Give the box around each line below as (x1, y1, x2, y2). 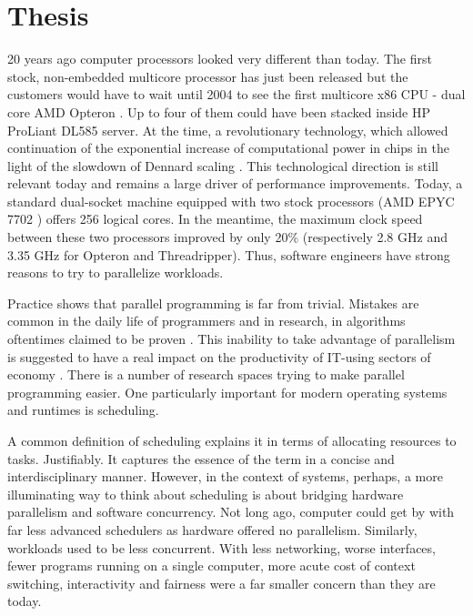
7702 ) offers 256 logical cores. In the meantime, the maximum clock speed (7, 209, 423, 228)
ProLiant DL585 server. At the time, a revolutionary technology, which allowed (7, 120, 448, 139)
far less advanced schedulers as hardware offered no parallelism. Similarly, (7, 520, 418, 539)
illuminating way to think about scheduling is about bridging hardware (7, 484, 404, 503)
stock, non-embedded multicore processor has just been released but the (7, 66, 408, 86)
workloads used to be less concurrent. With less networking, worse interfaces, (7, 538, 436, 557)
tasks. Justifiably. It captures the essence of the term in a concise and (7, 449, 395, 468)
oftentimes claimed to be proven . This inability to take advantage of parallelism (7, 329, 456, 348)
